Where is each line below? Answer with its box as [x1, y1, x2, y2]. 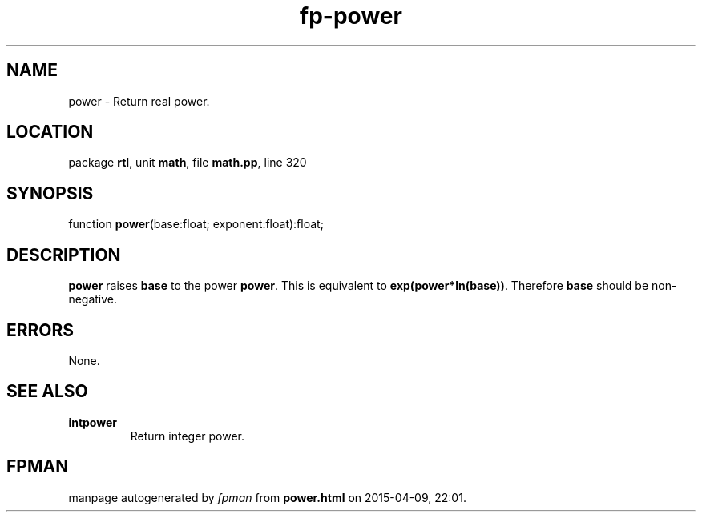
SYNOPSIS [6, 183, 94, 203]
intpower [68, 415, 117, 429]
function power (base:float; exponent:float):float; [68, 217, 324, 231]
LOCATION [6, 122, 94, 143]
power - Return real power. [68, 94, 210, 108]
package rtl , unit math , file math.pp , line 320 [68, 155, 307, 170]
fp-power [300, 2, 402, 30]
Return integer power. [130, 428, 245, 443]
